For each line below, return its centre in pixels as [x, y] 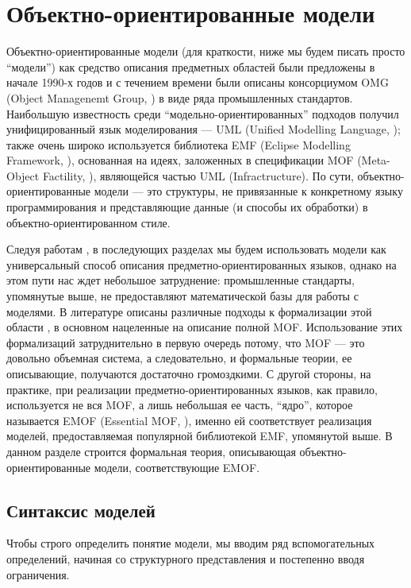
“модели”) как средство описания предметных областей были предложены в [191, 66]
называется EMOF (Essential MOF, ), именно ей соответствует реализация [189, 420]
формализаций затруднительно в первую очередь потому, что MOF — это [186, 342]
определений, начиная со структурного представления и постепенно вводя [186, 558]
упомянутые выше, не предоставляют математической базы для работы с [182, 296]
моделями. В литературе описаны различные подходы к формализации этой [189, 311]
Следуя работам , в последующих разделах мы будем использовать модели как [196, 249]
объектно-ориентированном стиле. [88, 222]
